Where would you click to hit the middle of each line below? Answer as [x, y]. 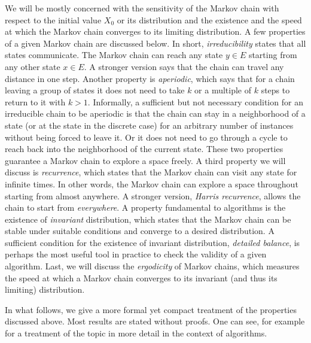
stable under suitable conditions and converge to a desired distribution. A [140, 231]
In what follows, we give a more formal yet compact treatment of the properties [151, 309]
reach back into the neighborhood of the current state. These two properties [144, 149]
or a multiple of [223, 90]
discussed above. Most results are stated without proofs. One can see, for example [155, 321]
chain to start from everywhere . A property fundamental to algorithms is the [145, 207]
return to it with [35, 101]
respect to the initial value [53, 19]
